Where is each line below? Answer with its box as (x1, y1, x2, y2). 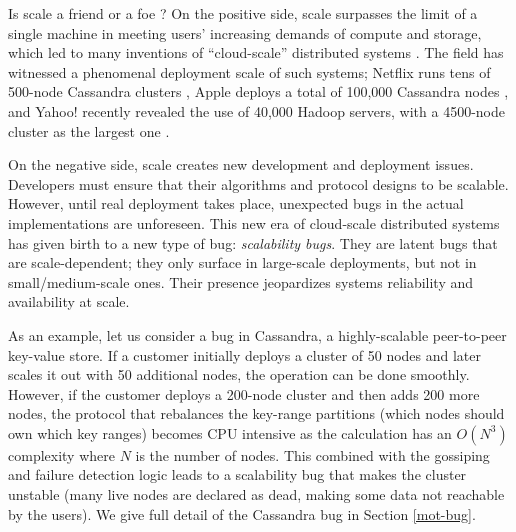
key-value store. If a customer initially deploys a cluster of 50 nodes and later (8, 344, 482, 365)
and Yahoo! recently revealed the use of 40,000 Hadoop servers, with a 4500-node (8, 100, 505, 121)
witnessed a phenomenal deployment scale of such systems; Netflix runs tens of (8, 61, 491, 82)
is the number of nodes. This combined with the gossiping (135, 444, 490, 465)
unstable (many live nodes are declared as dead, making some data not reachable (8, 484, 505, 505)
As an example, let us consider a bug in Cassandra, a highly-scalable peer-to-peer (8, 324, 507, 345)
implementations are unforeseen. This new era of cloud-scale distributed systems (8, 212, 500, 233)
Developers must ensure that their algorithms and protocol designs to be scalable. (8, 173, 509, 194)
